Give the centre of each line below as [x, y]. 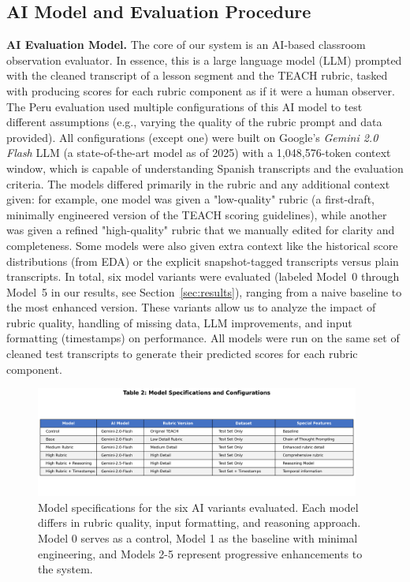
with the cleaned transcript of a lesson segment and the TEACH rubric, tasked [197, 75]
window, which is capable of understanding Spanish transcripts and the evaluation [205, 168]
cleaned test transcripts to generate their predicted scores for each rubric [182, 354]
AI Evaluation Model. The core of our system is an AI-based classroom [186, 45]
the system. [65, 569]
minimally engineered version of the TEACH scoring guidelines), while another [197, 214]
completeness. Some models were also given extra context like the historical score [202, 245]
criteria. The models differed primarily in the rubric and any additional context [198, 183]
